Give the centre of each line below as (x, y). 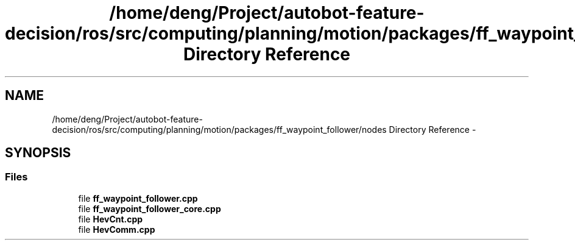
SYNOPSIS (38, 153)
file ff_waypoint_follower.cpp (138, 198)
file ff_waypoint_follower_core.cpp (150, 208)
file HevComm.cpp (117, 229)
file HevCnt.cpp (111, 219)
